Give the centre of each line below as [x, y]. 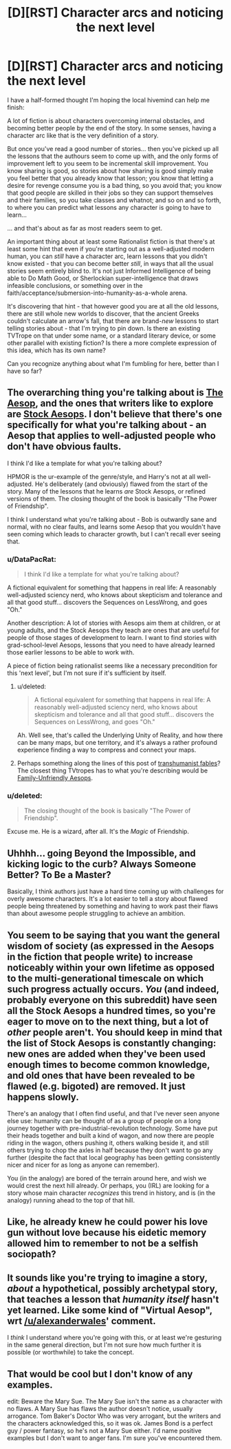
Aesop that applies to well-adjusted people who [112, 436]
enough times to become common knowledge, [109, 1064]
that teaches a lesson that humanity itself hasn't [113, 1299]
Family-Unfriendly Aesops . [55, 778]
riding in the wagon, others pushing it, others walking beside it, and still [108, 1142]
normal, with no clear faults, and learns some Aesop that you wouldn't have [114, 527]
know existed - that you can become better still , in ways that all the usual [110, 263]
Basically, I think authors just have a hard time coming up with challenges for [115, 891]
